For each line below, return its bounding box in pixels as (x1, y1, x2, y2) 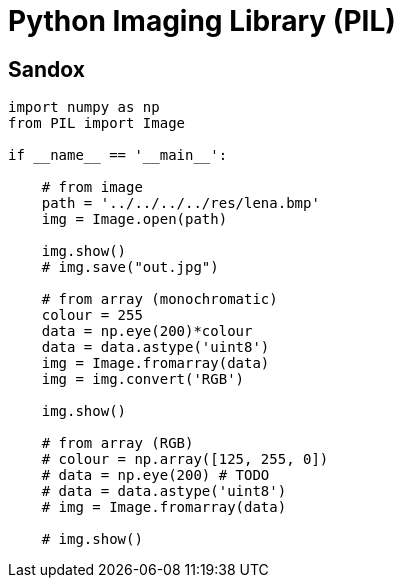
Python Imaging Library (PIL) (8, 4, 396, 38)
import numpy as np (8, 99, 160, 116)
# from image (41, 179, 143, 196)
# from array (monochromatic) (41, 291, 278, 308)
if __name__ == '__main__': (8, 147, 228, 164)
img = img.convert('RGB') (41, 371, 245, 388)
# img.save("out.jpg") (41, 259, 219, 276)
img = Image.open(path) (41, 211, 228, 228)
